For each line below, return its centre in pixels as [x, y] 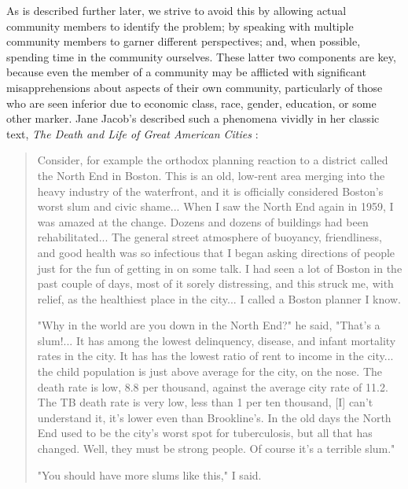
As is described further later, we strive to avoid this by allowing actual [176, 10]
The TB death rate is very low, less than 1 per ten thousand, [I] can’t [205, 402]
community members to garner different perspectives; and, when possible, [184, 41]
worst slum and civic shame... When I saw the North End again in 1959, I [215, 206]
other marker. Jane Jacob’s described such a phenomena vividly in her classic [193, 118]
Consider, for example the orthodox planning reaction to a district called [213, 160]
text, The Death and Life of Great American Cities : [132, 133]
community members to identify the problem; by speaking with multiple [180, 26]
